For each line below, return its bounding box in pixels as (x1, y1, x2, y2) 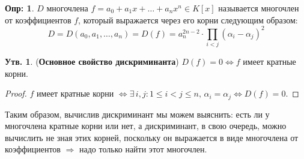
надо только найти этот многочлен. (79, 143, 207, 155)
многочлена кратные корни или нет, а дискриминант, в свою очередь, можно (5, 119, 287, 132)
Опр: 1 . (5, 2, 34, 14)
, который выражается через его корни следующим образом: (78, 13, 298, 26)
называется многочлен (218, 2, 299, 14)
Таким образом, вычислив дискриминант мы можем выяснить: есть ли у (5, 107, 270, 120)
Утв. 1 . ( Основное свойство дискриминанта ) (5, 55, 179, 68)
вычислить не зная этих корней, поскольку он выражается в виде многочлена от (5, 131, 299, 143)
